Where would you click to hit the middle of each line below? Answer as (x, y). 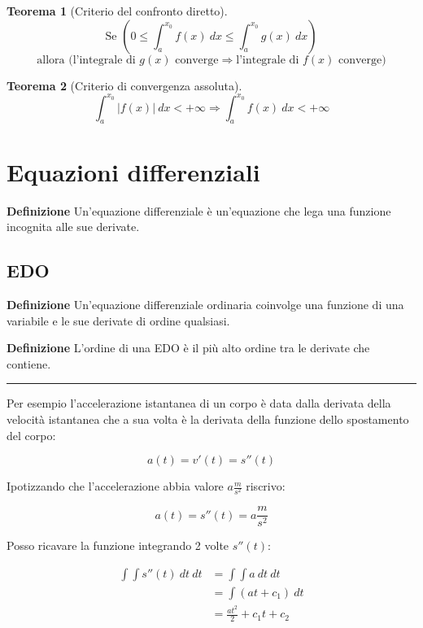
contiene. (29, 363)
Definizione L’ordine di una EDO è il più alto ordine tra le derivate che (188, 348)
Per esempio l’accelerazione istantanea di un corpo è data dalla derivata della (199, 403)
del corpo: (31, 435)
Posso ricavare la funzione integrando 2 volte (118, 545)
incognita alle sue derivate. (73, 227)
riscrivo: (266, 486)
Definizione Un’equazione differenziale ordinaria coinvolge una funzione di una (205, 304)
